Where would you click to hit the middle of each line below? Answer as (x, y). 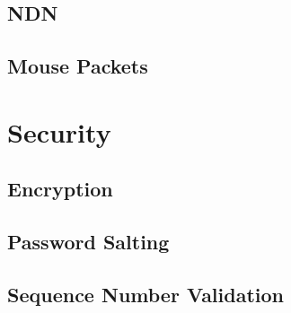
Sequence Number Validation (146, 294)
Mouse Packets (78, 66)
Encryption (60, 189)
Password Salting (88, 242)
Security (59, 131)
